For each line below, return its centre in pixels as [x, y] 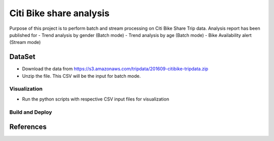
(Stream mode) [25, 42]
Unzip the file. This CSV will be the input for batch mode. [81, 76]
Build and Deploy [31, 112]
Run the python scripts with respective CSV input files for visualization [96, 99]
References [28, 127]
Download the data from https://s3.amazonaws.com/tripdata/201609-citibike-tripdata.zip [115, 69]
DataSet [22, 57]
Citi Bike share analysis [59, 13]
